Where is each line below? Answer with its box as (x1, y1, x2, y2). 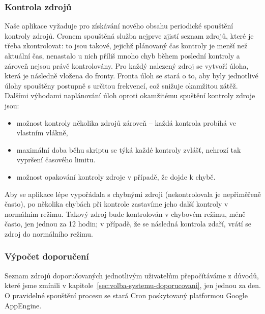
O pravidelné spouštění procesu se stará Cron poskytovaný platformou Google (5, 290, 248, 300)
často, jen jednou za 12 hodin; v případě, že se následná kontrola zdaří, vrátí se (5, 218, 252, 229)
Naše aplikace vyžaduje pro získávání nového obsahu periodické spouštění (5, 20, 233, 31)
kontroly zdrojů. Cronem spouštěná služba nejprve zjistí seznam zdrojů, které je (5, 30, 254, 41)
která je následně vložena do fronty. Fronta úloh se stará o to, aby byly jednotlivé (5, 70, 258, 81)
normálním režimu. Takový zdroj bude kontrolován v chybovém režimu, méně (5, 208, 246, 219)
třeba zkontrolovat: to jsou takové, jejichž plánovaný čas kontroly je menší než (5, 40, 248, 51)
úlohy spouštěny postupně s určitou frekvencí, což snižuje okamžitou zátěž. (5, 80, 238, 91)
